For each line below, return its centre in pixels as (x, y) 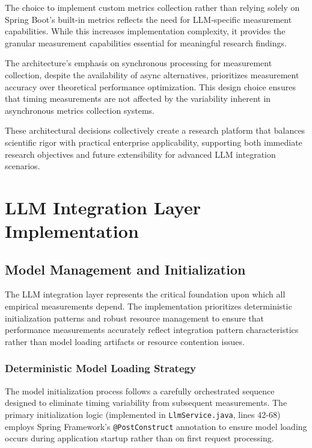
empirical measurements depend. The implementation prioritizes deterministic (148, 306)
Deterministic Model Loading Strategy (100, 368)
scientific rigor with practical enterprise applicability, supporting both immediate (154, 142)
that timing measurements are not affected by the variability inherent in (138, 98)
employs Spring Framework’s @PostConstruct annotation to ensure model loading (156, 426)
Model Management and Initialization (125, 269)
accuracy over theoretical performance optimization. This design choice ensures (150, 86)
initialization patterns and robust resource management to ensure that (135, 318)
